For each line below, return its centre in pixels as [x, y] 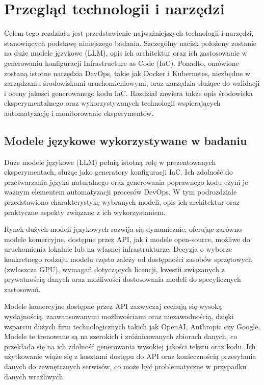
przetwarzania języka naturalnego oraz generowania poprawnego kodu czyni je [126, 182]
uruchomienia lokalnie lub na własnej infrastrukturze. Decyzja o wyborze [118, 249]
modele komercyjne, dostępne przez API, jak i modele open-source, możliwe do [127, 239]
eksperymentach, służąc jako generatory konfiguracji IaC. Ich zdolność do [118, 172]
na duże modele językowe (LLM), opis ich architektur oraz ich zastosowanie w [126, 53]
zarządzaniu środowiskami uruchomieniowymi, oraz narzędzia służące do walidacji [132, 83]
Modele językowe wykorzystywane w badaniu [126, 140]
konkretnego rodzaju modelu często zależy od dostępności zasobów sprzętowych [128, 259]
